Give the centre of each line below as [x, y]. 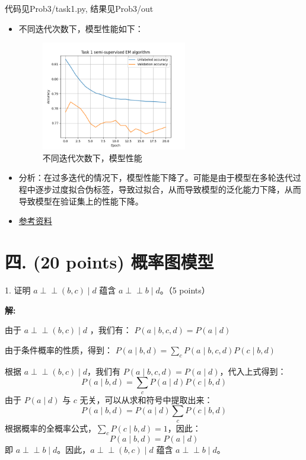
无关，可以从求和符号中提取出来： [146, 399]
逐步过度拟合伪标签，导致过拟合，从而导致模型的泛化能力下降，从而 [168, 189]
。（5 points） [185, 290]
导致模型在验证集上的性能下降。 [81, 201]
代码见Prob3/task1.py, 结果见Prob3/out [79, 8]
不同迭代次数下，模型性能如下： [81, 28]
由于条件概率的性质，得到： [59, 349]
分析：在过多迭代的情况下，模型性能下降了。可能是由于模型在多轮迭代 [156, 178]
